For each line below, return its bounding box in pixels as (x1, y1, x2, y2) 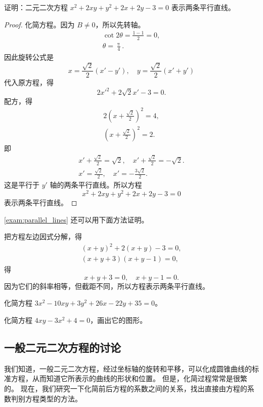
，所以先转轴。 (95, 19, 145, 29)
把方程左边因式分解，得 (4, 231, 82, 242)
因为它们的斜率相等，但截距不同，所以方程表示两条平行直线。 (4, 280, 209, 291)
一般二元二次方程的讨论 (4, 340, 121, 355)
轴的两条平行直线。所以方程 (50, 179, 142, 190)
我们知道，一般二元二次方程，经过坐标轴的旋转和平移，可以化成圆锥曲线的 (4, 363, 252, 374)
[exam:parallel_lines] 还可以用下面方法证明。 (4, 214, 149, 225)
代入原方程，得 (4, 77, 54, 88)
